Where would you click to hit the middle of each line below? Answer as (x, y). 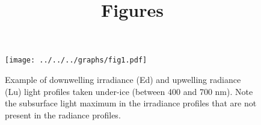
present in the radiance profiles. (63, 114)
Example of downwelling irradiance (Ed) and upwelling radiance (123, 80)
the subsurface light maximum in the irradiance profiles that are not (131, 103)
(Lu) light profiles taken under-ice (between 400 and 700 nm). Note (129, 91)
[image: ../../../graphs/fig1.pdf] (76, 60)
